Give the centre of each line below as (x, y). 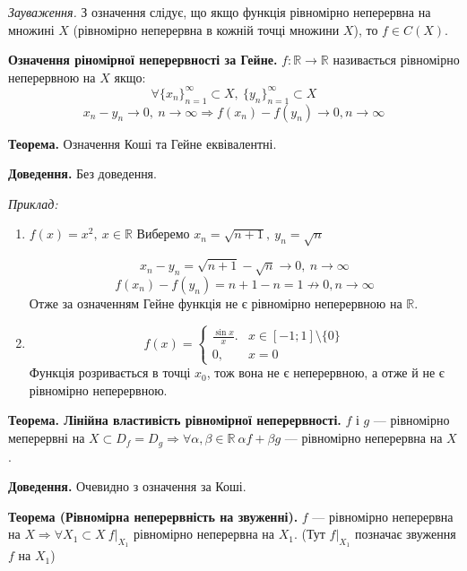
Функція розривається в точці (110, 372)
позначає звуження (405, 534)
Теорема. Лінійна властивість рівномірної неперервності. (175, 420)
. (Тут (309, 534)
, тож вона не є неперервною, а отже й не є (325, 372)
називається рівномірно (396, 60)
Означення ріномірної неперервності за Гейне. (143, 60)
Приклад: (33, 203)
